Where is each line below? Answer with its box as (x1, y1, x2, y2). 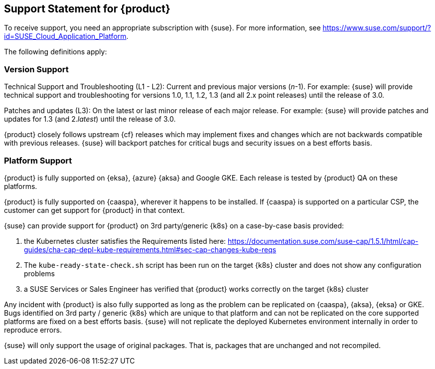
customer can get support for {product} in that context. (4, 205, 185, 214)
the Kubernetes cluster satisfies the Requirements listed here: (24, 236, 226, 245)
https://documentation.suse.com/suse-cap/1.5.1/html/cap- (228, 236, 419, 245)
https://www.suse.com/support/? (322, 23, 431, 32)
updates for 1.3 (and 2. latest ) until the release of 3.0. (4, 115, 176, 124)
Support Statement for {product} (4, 2, 170, 15)
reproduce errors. (4, 325, 62, 334)
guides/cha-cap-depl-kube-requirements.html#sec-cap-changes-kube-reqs (24, 245, 277, 254)
